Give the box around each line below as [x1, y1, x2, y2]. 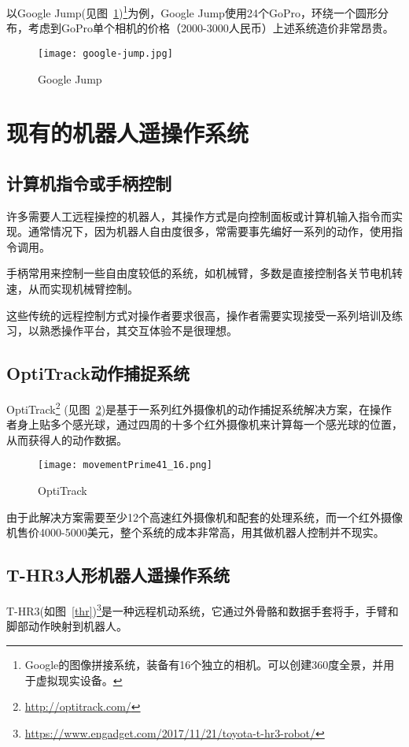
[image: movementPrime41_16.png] [38, 459, 212, 471]
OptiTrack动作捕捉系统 [6, 361, 190, 385]
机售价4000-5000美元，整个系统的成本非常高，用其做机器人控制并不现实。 [6, 524, 385, 541]
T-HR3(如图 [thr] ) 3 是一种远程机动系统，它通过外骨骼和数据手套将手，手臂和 [6, 600, 399, 619]
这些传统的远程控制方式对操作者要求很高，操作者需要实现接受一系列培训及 [6, 307, 392, 323]
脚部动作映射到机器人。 [6, 618, 127, 634]
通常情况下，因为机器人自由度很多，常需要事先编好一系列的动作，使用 [28, 223, 392, 240]
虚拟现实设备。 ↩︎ [35, 671, 123, 688]
